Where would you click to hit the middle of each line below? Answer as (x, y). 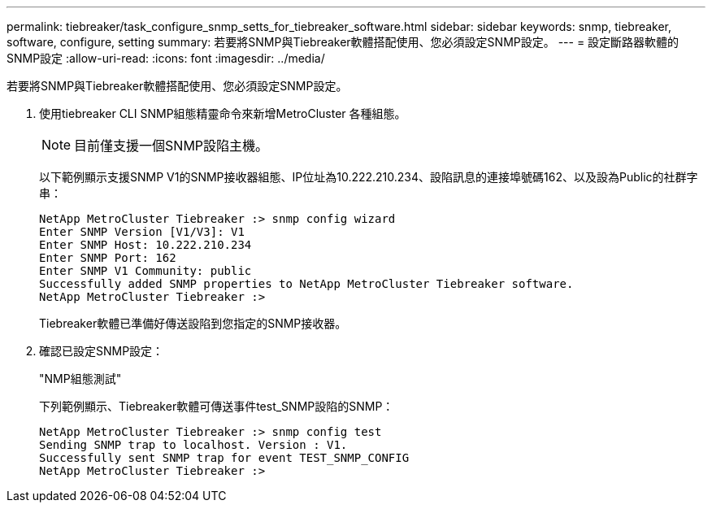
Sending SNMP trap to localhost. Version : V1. (193, 445)
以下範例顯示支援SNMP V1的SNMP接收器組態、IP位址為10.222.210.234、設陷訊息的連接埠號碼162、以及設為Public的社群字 (369, 177)
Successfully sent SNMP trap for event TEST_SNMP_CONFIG (224, 458)
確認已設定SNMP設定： (102, 351)
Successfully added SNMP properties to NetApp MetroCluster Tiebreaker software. (306, 284)
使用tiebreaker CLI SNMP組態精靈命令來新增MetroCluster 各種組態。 (223, 113)
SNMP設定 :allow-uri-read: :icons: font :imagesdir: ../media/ (166, 58)
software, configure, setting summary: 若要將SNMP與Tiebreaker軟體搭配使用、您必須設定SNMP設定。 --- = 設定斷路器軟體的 (343, 42)
